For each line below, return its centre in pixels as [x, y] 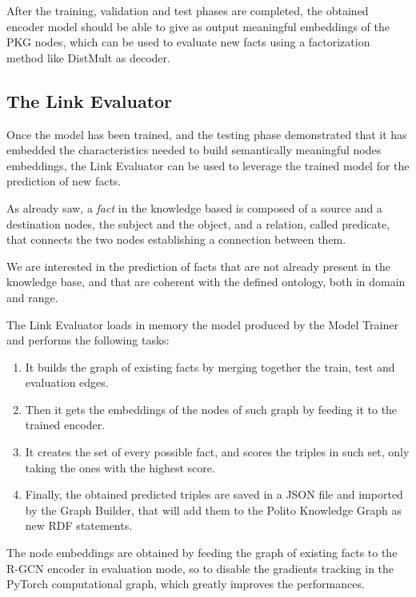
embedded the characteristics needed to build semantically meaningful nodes [194, 150]
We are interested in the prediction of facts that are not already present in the [198, 266]
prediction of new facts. [64, 181]
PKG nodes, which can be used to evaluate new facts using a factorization [188, 42]
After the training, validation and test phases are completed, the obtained [188, 10]
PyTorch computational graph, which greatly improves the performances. [186, 584]
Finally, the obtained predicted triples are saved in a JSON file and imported [214, 494]
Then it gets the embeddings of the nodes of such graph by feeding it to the [211, 409]
